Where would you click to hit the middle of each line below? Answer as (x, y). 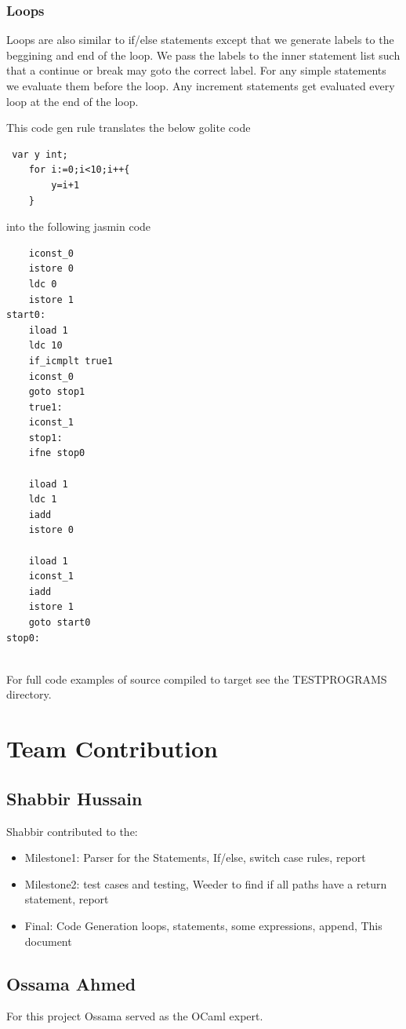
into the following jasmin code (79, 226)
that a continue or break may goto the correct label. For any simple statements (196, 70)
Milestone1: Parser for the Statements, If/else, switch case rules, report (195, 857)
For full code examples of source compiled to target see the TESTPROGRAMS (197, 679)
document (48, 941)
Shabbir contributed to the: (72, 831)
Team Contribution (112, 748)
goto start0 (60, 622)
